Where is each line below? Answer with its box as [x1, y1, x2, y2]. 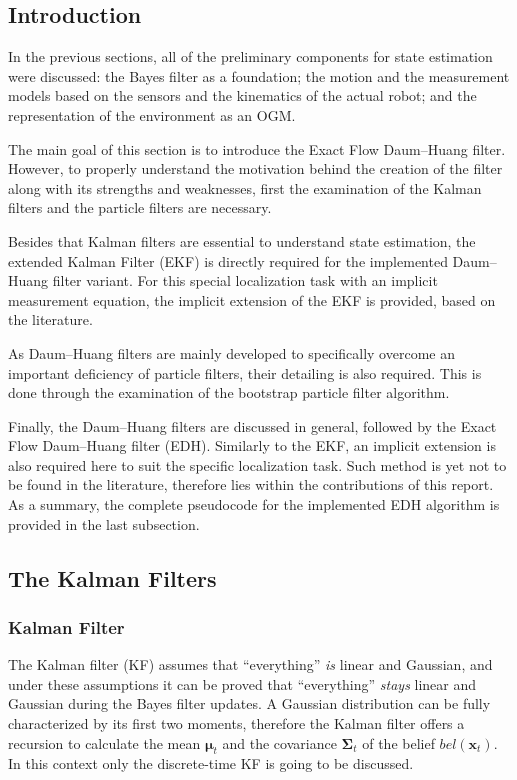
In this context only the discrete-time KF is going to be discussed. [8, 753, 414, 774]
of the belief [362, 732, 435, 753]
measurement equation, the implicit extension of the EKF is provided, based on [8, 289, 496, 310]
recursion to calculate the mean [8, 732, 201, 753]
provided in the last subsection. [8, 513, 200, 534]
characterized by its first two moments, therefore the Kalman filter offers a [8, 713, 465, 734]
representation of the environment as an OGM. [8, 104, 296, 125]
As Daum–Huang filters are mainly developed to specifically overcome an [8, 342, 455, 363]
